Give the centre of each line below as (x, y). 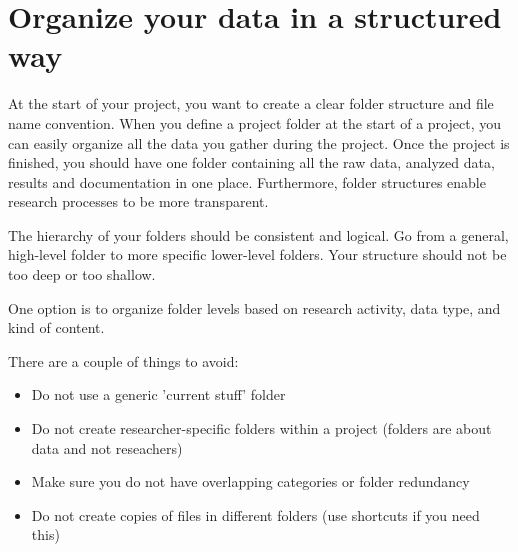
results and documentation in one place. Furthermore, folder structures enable (247, 181)
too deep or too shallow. (82, 274)
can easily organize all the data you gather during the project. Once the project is (259, 142)
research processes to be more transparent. (138, 201)
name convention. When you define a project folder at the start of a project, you (254, 122)
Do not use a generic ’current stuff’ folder (158, 394)
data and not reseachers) (107, 447)
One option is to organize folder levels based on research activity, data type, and (254, 307)
